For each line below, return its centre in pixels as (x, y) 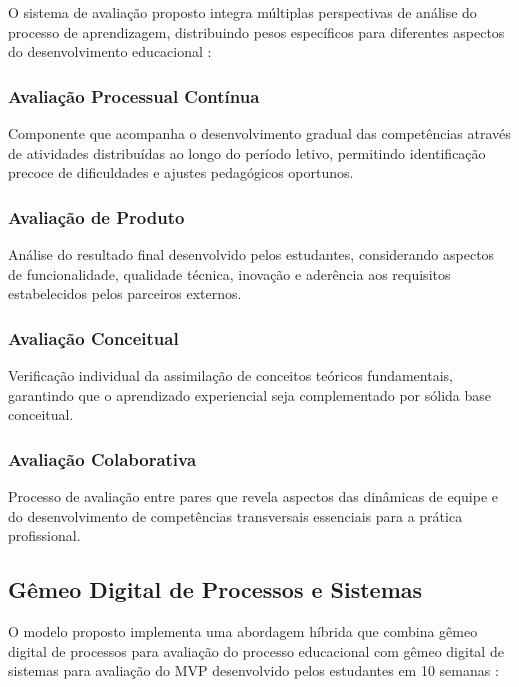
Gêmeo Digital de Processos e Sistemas (215, 589)
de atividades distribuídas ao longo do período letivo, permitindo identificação (247, 152)
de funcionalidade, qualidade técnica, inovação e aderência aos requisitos (229, 273)
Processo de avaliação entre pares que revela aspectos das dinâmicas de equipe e (253, 496)
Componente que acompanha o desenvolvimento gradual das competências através (259, 133)
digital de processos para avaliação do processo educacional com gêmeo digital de (256, 650)
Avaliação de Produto (96, 216)
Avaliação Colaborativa (102, 458)
